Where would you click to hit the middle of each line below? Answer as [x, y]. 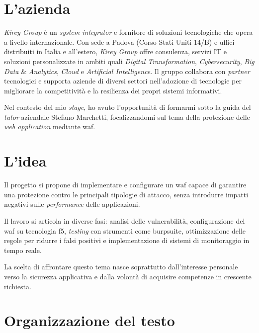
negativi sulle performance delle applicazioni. [72, 204]
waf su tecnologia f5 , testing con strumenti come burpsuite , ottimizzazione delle [125, 230]
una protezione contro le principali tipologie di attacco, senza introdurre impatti [126, 194]
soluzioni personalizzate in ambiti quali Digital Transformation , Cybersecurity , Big [129, 61]
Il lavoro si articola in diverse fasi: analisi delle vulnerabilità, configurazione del [125, 220]
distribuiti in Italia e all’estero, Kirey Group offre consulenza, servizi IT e [115, 51]
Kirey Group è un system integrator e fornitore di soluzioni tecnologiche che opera [129, 32]
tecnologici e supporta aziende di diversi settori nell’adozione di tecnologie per [123, 81]
